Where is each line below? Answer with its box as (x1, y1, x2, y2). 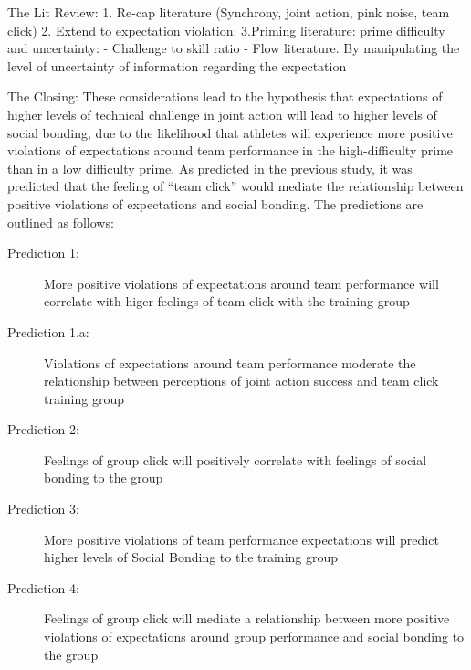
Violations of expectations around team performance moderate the (44, 353, 416, 372)
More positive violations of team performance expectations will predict (44, 529, 439, 548)
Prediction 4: (7, 578, 79, 597)
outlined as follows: (7, 212, 114, 231)
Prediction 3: (7, 499, 79, 518)
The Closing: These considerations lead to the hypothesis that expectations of (7, 87, 443, 106)
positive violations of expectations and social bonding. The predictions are (7, 194, 424, 213)
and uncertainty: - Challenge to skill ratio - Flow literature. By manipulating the (7, 38, 460, 58)
